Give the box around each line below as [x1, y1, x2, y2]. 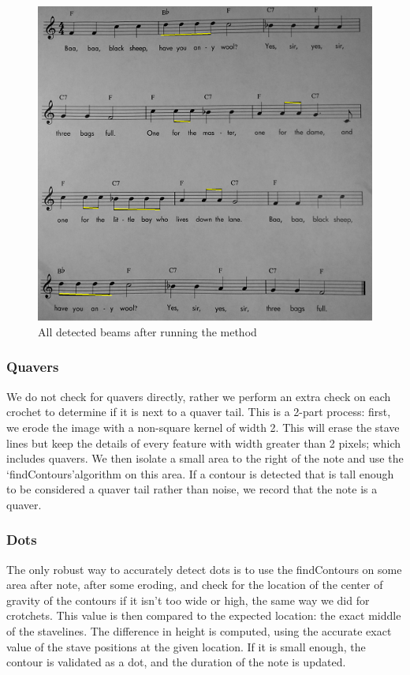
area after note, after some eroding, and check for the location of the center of [6, 576, 383, 593]
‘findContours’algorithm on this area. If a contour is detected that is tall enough [6, 465, 394, 482]
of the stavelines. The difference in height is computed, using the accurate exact [6, 623, 392, 639]
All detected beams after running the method [38, 323, 257, 339]
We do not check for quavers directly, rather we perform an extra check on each [6, 388, 391, 404]
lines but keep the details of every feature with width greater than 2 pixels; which [6, 434, 401, 451]
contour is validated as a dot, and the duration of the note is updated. [6, 654, 346, 670]
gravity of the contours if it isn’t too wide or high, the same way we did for [6, 591, 370, 608]
